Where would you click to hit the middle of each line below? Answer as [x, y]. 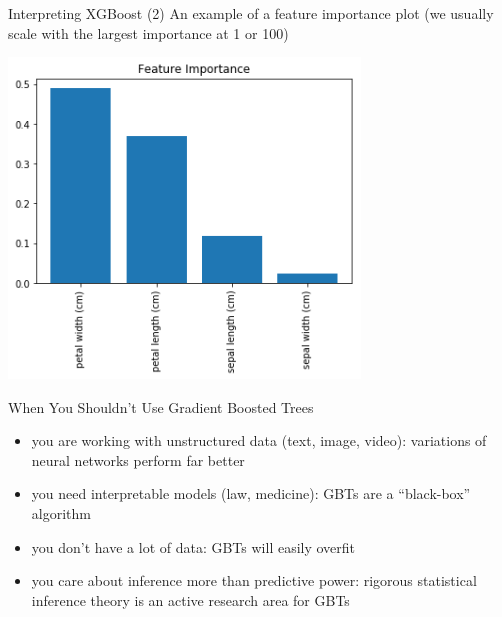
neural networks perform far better [138, 459]
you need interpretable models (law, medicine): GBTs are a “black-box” [251, 493]
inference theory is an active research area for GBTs [190, 599]
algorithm [61, 512]
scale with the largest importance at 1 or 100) [148, 32]
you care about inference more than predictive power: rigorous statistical [254, 580]
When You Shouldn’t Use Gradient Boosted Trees [161, 406]
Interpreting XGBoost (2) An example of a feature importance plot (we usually [251, 13]
